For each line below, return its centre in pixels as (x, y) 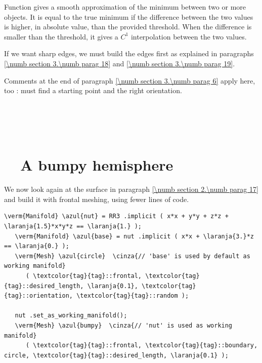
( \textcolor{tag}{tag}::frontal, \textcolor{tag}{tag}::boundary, (142, 346)
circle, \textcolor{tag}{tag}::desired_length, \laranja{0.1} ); (116, 355)
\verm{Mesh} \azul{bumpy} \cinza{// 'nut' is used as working (124, 325)
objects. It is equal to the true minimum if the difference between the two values (129, 16)
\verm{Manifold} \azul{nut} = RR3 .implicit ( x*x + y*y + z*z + (116, 216)
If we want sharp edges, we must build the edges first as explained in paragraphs (129, 53)
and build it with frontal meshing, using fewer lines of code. (97, 199)
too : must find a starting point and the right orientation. (93, 90)
